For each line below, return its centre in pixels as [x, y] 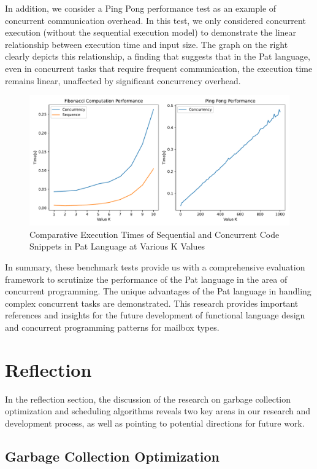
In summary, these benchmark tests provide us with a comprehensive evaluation [155, 266]
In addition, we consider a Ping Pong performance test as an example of [141, 8]
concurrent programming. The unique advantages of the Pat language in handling [158, 291]
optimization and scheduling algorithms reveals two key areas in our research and [158, 411]
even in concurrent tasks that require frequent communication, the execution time [159, 68]
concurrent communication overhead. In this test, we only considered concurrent [155, 20]
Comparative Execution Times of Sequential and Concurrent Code [155, 234]
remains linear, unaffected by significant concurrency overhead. [123, 80]
